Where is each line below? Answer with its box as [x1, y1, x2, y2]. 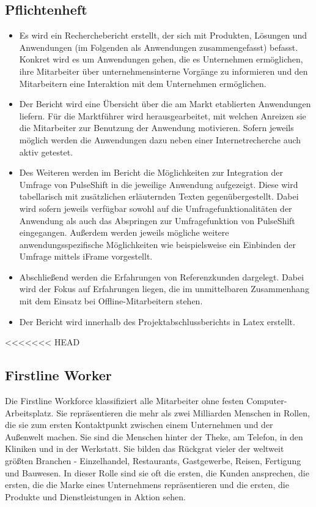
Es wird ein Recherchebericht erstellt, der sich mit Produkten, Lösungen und [19, 29, 307, 42]
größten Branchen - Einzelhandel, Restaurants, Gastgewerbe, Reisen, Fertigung [5, 454, 301, 467]
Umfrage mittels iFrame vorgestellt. [19, 250, 153, 263]
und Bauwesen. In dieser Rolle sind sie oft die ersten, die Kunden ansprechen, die [5, 466, 309, 479]
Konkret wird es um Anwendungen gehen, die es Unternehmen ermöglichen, [19, 53, 303, 66]
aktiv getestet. [19, 145, 73, 158]
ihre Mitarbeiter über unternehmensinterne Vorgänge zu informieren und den [19, 64, 308, 77]
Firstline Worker [5, 366, 112, 385]
